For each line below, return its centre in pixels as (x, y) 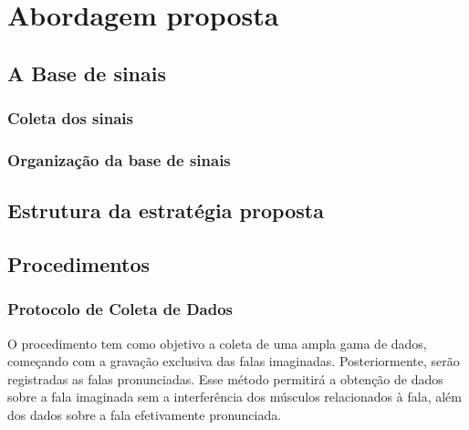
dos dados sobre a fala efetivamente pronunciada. (145, 414)
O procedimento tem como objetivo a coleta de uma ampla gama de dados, (217, 343)
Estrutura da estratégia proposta (166, 210)
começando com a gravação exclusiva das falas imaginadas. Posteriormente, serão (234, 361)
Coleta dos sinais (71, 118)
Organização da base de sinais (119, 159)
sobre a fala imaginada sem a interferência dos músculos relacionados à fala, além (234, 397)
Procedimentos (79, 264)
